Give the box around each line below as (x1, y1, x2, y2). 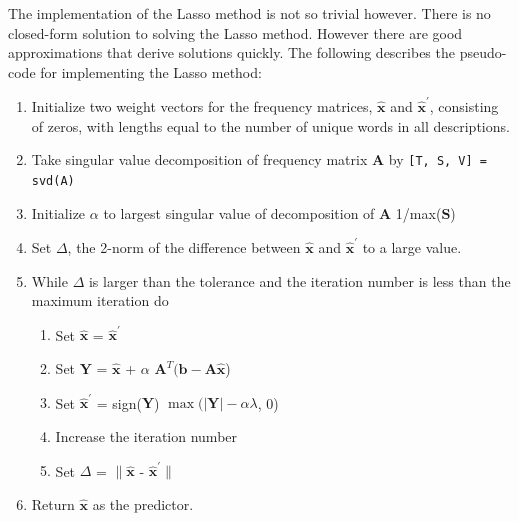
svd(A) (31, 173, 75, 188)
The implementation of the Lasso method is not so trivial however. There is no (8, 3, 491, 23)
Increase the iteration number (55, 425, 238, 446)
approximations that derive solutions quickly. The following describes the (8, 42, 455, 63)
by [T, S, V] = (388, 149, 487, 170)
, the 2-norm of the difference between (67, 236, 301, 257)
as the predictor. (92, 493, 194, 514)
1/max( (395, 202, 442, 223)
